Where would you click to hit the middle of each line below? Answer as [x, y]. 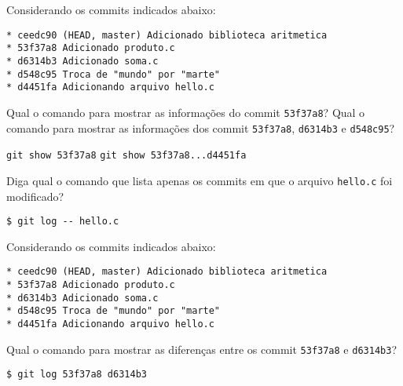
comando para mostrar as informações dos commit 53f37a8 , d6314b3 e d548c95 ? [201, 127]
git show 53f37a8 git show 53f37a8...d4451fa [126, 156]
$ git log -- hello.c [63, 222]
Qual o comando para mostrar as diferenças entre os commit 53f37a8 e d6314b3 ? [201, 349]
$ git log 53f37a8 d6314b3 [77, 375]
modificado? [35, 196]
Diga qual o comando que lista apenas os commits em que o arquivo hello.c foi [200, 180]
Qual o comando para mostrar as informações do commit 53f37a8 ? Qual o [186, 112]
